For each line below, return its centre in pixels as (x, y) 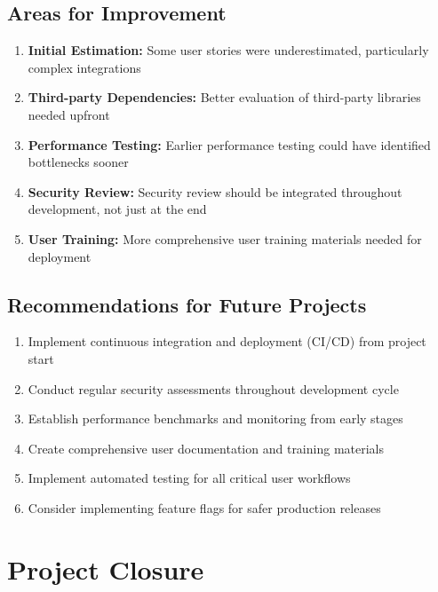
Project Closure (106, 568)
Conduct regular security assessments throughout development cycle (213, 388)
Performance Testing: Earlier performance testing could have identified (229, 144)
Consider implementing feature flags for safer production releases (204, 507)
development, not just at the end (117, 209)
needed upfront (69, 114)
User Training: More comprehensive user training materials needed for (225, 238)
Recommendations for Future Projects (187, 304)
